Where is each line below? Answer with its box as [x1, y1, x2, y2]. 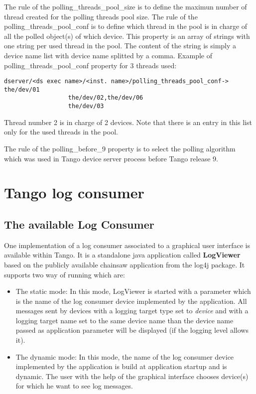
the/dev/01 [4, 86, 40, 93]
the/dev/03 [68, 103, 104, 110]
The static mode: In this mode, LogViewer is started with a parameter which [15, 286, 251, 296]
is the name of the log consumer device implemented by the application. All [15, 295, 247, 306]
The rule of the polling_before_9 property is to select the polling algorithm [4, 143, 236, 153]
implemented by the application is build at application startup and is [15, 361, 227, 372]
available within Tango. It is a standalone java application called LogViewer [4, 250, 241, 260]
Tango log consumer [4, 182, 144, 203]
